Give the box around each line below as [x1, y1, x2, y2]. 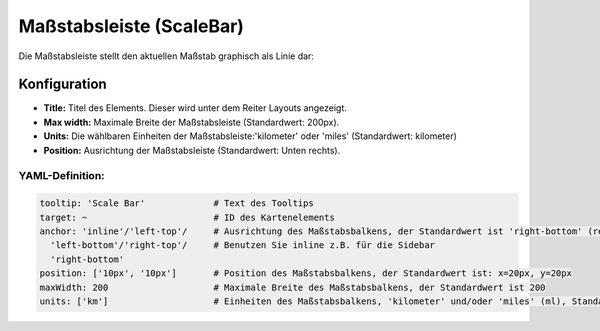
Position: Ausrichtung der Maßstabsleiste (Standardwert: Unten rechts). [43, 144, 341, 156]
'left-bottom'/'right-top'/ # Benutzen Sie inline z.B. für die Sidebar [50, 240, 435, 251]
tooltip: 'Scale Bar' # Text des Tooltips [39, 198, 314, 209]
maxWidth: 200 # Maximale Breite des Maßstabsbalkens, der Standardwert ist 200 [39, 281, 546, 293]
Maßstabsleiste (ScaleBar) [18, 15, 245, 37]
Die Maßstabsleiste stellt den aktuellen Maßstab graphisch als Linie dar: [18, 50, 315, 62]
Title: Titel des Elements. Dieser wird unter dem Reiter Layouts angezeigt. [43, 102, 347, 114]
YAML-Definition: [18, 169, 105, 183]
